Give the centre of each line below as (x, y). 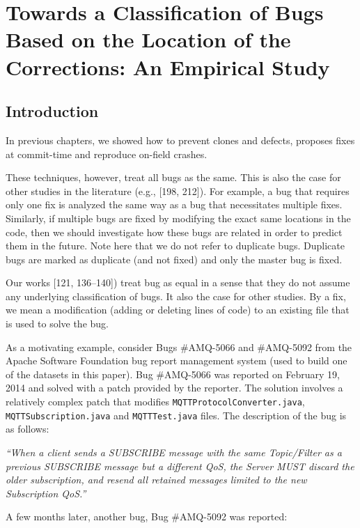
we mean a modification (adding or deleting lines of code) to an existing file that (178, 310)
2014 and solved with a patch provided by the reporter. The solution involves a (174, 388)
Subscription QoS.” (46, 493)
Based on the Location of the (148, 39)
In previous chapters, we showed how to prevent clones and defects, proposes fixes (180, 140)
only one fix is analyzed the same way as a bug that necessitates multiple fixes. (174, 204)
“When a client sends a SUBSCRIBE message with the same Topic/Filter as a (174, 452)
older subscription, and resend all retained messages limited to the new (156, 480)
